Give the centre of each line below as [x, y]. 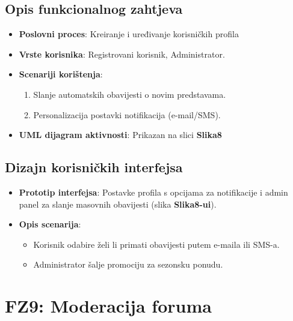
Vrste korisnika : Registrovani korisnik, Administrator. [122, 54]
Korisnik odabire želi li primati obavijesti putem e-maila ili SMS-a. [156, 244]
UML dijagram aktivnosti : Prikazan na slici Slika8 [120, 135]
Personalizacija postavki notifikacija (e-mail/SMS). [127, 114]
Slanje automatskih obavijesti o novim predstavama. [130, 94]
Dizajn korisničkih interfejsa [94, 167]
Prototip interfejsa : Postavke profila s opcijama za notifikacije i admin [153, 192]
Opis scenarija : [50, 224]
